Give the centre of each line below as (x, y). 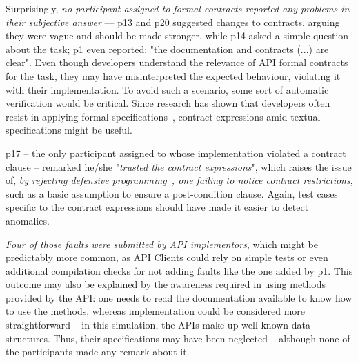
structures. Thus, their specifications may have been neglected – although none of (178, 338)
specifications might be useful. (69, 130)
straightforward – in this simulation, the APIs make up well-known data (158, 325)
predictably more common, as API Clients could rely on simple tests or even (167, 257)
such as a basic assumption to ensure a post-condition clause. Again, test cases (172, 193)
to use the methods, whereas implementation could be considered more (155, 311)
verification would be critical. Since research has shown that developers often (168, 103)
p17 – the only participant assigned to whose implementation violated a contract (176, 153)
